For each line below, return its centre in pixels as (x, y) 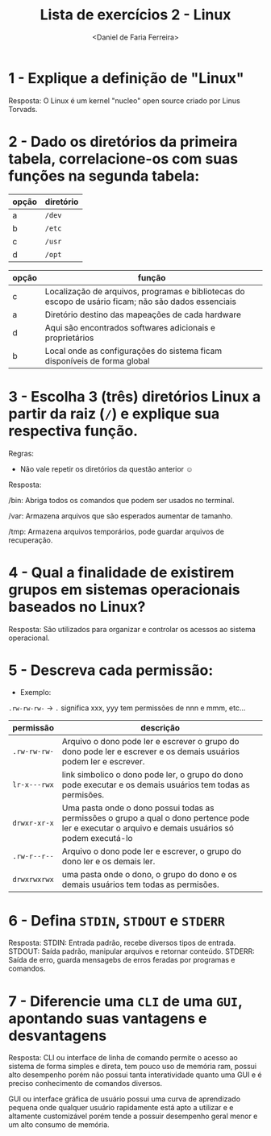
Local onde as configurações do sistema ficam (133, 351)
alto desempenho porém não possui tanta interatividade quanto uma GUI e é (135, 1075)
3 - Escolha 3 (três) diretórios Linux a (135, 396)
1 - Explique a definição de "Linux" (126, 78)
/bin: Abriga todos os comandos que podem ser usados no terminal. (121, 500)
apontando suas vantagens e (108, 1018)
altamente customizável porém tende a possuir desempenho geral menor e (133, 1116)
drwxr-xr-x (33, 823)
